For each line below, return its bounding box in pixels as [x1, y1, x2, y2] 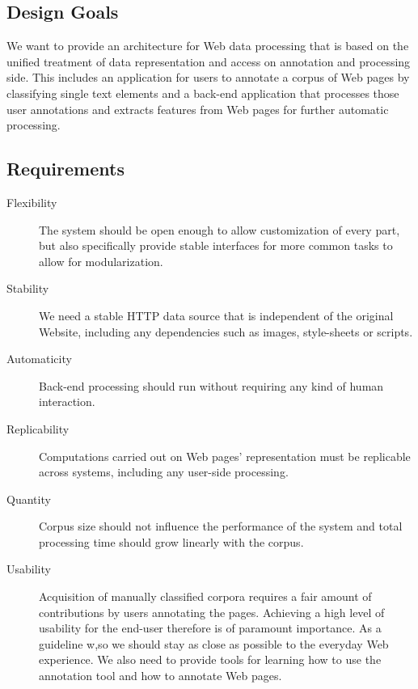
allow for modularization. [39, 252, 163, 269]
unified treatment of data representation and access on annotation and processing [6, 53, 411, 70]
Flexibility [6, 193, 57, 210]
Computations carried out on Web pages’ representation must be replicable [39, 447, 411, 464]
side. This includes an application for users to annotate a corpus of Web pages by [6, 69, 410, 86]
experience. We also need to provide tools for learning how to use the [39, 651, 382, 668]
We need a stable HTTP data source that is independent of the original [39, 306, 394, 323]
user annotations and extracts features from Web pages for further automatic [6, 100, 389, 117]
